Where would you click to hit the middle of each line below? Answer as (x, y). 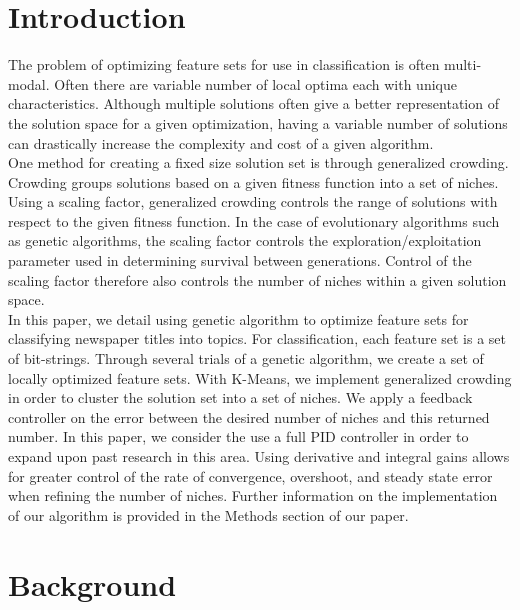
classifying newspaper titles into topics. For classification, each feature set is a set (257, 338)
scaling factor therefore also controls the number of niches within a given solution (257, 279)
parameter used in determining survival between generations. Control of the (240, 260)
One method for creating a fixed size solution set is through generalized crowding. (258, 162)
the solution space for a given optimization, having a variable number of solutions (258, 122)
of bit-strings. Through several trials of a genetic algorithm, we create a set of (246, 358)
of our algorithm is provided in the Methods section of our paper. (208, 514)
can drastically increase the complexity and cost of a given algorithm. (221, 142)
